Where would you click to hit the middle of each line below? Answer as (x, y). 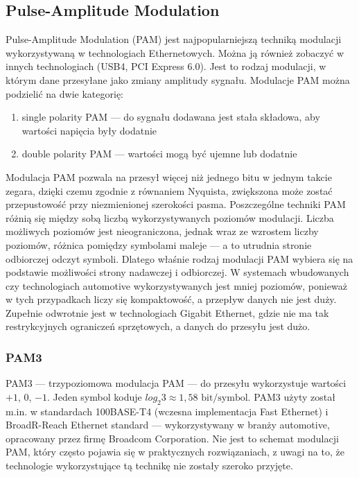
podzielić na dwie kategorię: (64, 93)
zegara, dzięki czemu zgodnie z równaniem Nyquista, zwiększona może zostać (169, 190)
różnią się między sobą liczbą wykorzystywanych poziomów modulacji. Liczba (170, 217)
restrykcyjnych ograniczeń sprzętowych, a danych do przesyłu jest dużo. (158, 326)
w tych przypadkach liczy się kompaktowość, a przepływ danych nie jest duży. (171, 299)
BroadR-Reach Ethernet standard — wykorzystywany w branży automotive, (168, 425)
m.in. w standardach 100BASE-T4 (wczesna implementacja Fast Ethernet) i (167, 411)
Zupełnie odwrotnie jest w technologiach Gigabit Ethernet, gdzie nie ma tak (167, 312)
